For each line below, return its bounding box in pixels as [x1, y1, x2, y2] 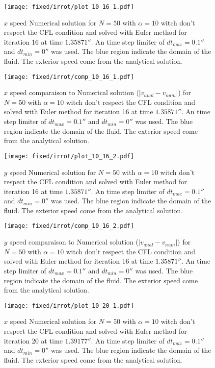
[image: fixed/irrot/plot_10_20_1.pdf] [4, 302, 134, 309]
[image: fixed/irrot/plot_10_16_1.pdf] [4, 3, 134, 10]
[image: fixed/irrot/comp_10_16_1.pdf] [4, 73, 134, 80]
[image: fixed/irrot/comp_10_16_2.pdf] [4, 222, 134, 230]
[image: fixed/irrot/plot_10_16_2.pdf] [4, 152, 134, 160]
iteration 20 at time [4, 335, 63, 345]
